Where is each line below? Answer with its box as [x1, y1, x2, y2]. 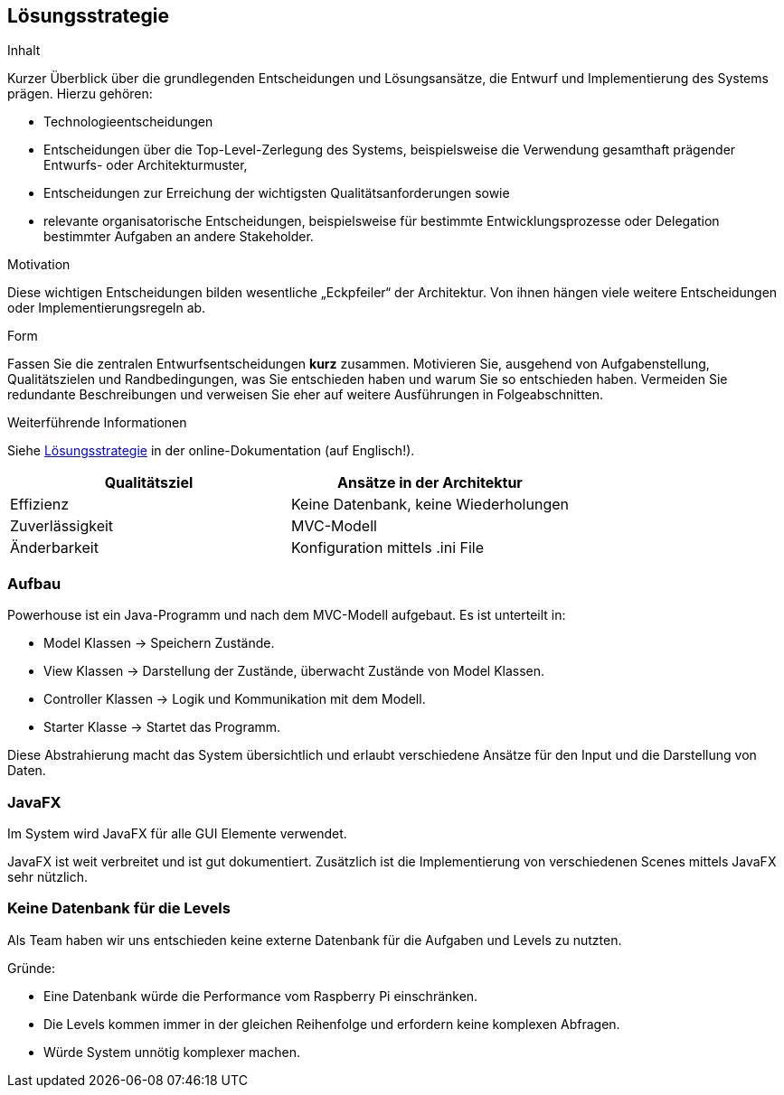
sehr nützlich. [7, 868, 88, 884]
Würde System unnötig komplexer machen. [43, 1044, 300, 1060]
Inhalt [7, 42, 41, 59]
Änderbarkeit [10, 538, 99, 557]
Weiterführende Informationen [7, 415, 187, 431]
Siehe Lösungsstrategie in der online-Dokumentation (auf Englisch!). [7, 443, 415, 459]
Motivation [7, 257, 71, 273]
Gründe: [7, 959, 56, 976]
